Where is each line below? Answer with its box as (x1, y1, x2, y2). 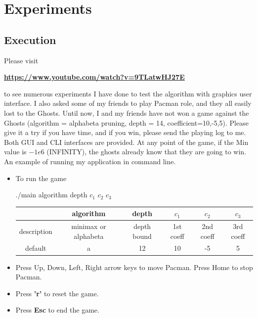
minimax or (71, 221, 106, 231)
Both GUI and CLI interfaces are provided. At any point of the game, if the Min (4, 136, 249, 147)
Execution (4, 32, 56, 47)
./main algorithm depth (15, 189, 87, 200)
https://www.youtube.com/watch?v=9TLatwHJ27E (4, 72, 185, 82)
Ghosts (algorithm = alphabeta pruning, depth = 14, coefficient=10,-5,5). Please (4, 117, 249, 128)
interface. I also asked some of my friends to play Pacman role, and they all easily (4, 98, 252, 108)
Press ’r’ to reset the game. (15, 288, 99, 298)
